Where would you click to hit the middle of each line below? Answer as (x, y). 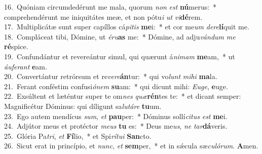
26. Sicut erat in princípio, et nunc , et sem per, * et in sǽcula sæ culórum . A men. (131, 146)
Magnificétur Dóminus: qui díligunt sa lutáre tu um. (83, 106)
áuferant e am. (26, 66)
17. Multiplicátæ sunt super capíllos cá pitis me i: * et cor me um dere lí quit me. (127, 27)
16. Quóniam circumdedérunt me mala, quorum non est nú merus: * (110, 7)
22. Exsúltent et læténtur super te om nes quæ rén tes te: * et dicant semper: (123, 96)
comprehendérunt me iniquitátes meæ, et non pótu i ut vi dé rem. (103, 16)
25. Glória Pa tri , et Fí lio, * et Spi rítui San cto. (78, 136)
